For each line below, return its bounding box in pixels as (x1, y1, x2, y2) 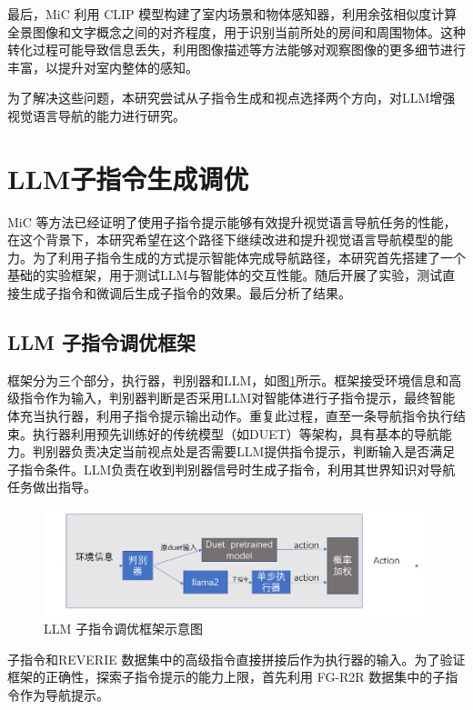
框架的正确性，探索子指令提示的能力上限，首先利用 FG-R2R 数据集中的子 (7, 667, 446, 686)
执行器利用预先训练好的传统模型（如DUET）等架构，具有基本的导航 (32, 424, 439, 443)
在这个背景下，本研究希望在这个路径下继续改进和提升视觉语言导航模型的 (7, 230, 440, 249)
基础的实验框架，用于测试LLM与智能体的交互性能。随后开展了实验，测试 (7, 265, 443, 285)
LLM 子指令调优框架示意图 (44, 618, 203, 637)
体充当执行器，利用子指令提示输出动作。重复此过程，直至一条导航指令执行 (7, 406, 453, 425)
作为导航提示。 (19, 685, 109, 704)
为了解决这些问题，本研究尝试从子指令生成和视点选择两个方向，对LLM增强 (7, 88, 456, 107)
